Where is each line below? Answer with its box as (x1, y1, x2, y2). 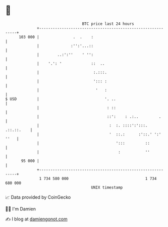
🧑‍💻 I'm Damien (5, 206, 36, 212)
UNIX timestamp (91, 185, 123, 190)
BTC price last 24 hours (82, 21, 135, 26)
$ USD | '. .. (5, 96, 116, 102)
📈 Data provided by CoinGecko (5, 194, 71, 200)
